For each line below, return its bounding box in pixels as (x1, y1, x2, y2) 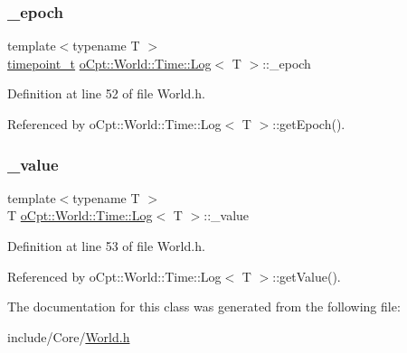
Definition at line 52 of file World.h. (7, 84, 205, 103)
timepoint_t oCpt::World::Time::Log (7, 53, 212, 72)
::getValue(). (272, 266, 341, 285)
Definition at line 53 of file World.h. (7, 237, 205, 255)
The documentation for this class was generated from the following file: (7, 297, 401, 316)
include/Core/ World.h (7, 327, 130, 346)
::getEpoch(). (272, 115, 345, 133)
